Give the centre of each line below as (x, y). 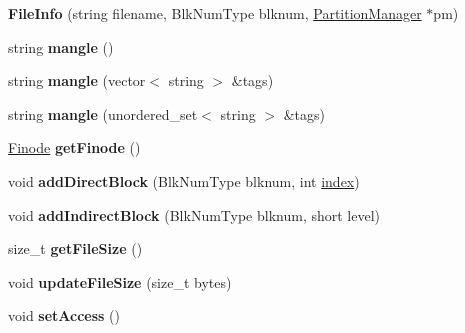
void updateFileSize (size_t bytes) (120, 281)
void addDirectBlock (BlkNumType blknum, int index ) (184, 180)
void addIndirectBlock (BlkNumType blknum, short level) (194, 214)
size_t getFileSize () (75, 248)
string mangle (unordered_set (103, 113)
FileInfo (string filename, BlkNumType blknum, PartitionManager (215, 13)
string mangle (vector (77, 80)
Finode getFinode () (74, 147)
